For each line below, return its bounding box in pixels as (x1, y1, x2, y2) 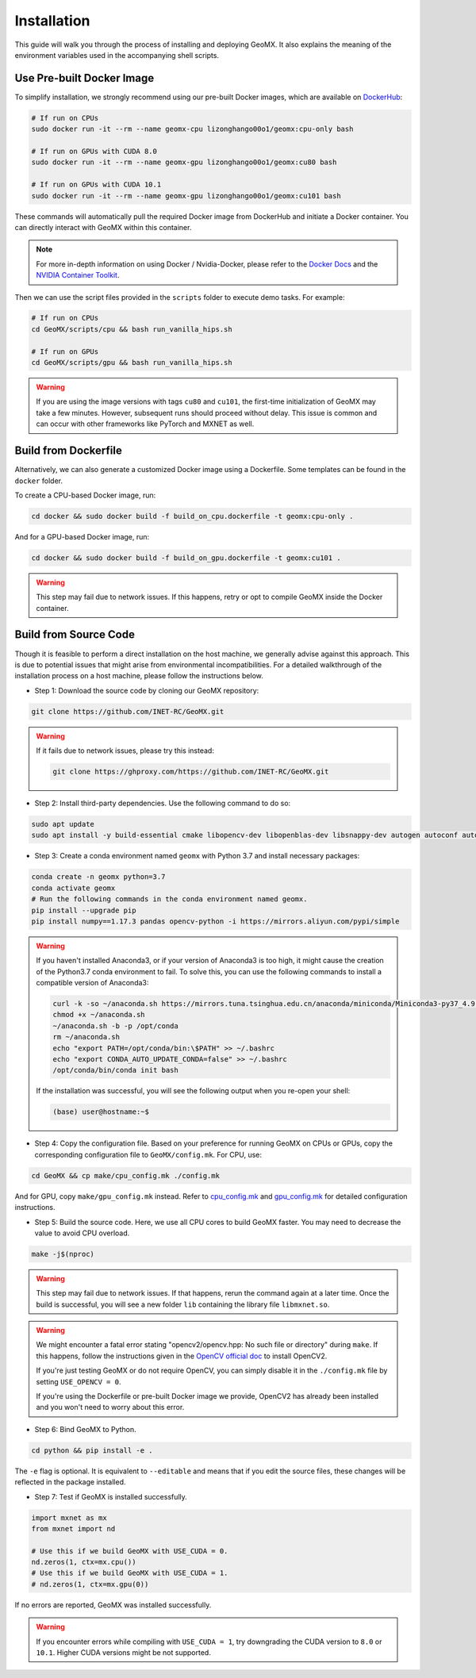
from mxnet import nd (31, 1524, 116, 1533)
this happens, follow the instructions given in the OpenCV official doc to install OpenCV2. (36, 1351, 328, 1361)
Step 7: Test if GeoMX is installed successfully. (34, 1492, 188, 1501)
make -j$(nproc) (31, 1250, 95, 1258)
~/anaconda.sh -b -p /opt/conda (52, 1021, 178, 1031)
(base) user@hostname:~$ (52, 1108, 150, 1116)
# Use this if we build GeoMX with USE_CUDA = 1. (31, 1569, 228, 1578)
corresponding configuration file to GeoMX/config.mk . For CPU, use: (34, 1150, 262, 1159)
